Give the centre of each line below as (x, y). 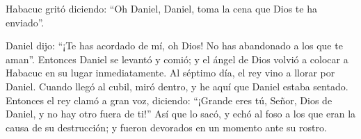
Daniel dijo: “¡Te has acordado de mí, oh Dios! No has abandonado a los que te (174, 46)
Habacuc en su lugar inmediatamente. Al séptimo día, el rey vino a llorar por (170, 73)
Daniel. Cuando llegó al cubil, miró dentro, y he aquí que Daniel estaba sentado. (177, 86)
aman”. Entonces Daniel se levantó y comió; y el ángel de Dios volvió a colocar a (177, 59)
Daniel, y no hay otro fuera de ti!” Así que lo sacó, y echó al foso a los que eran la (181, 114)
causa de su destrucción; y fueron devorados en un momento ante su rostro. (166, 127)
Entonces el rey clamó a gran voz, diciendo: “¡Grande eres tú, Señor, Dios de (169, 100)
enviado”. (25, 22)
